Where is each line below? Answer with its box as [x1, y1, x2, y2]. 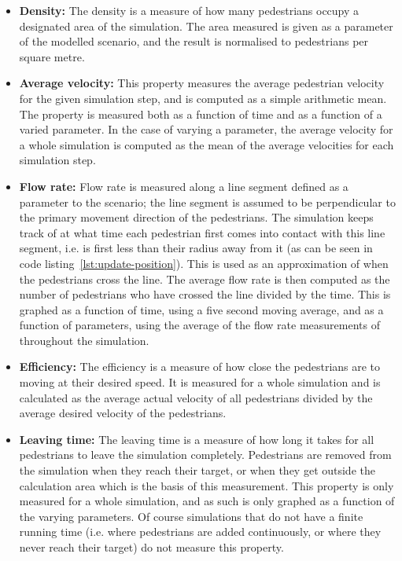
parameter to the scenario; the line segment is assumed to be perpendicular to [19, 193, 396, 210]
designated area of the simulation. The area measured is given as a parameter [19, 17, 393, 34]
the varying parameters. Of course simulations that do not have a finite [19, 508, 363, 524]
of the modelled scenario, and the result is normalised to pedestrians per [19, 33, 369, 49]
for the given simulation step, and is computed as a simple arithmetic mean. [19, 90, 387, 106]
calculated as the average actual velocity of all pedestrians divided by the [19, 389, 373, 405]
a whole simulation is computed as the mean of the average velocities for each [19, 136, 394, 152]
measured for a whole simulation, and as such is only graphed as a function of [19, 493, 395, 509]
